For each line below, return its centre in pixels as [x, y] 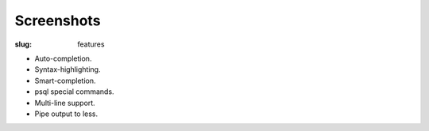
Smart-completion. [65, 80]
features [91, 44]
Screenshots [58, 21]
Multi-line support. [65, 103]
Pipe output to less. [66, 114]
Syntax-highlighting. [68, 69]
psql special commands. [74, 92]
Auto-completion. [63, 58]
